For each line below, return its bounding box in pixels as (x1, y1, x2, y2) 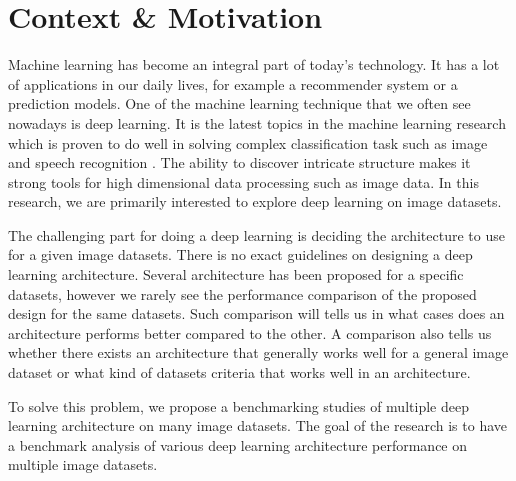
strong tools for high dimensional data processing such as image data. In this (8, 171, 479, 192)
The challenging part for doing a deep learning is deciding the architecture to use (8, 224, 505, 245)
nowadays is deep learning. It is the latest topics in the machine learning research (8, 112, 506, 133)
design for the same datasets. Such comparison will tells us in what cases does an (8, 303, 505, 324)
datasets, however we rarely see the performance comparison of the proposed (8, 283, 477, 304)
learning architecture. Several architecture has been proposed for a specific (8, 264, 464, 285)
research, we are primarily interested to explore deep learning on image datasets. (8, 191, 502, 212)
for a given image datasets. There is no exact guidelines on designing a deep (8, 244, 473, 265)
